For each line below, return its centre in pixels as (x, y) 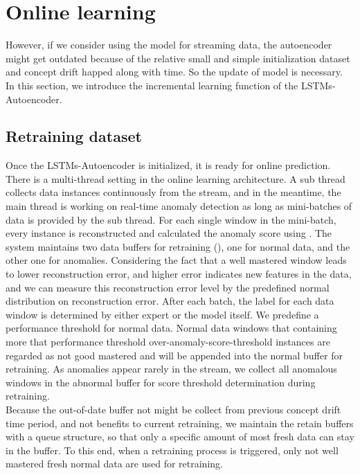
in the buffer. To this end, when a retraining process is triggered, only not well (172, 450)
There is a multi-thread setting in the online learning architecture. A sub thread (175, 178)
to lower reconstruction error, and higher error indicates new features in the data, (179, 274)
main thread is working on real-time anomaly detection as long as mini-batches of (179, 206)
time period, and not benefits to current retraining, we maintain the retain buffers (180, 423)
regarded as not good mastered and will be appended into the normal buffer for (174, 355)
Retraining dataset (74, 136)
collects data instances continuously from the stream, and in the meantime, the (173, 192)
